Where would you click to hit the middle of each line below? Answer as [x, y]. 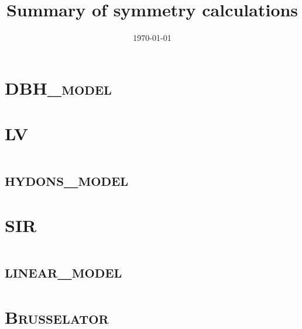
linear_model [64, 271]
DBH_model [58, 87]
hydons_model [67, 179]
